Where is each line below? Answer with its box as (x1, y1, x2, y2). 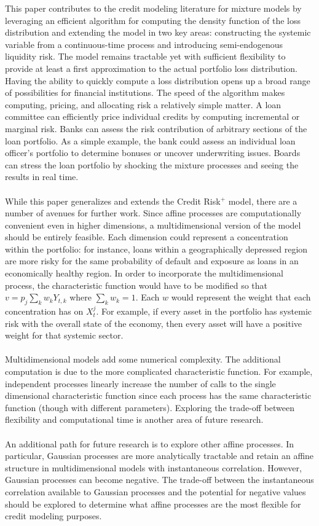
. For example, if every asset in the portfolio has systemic (96, 305, 312, 318)
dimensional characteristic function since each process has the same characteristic (5, 389, 312, 402)
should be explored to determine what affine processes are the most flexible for (5, 497, 301, 510)
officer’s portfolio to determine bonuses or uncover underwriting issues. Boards (5, 146, 301, 159)
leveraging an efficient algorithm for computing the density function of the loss (5, 14, 301, 26)
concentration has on (5, 305, 84, 318)
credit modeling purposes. (5, 509, 102, 522)
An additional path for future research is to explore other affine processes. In (5, 437, 294, 450)
